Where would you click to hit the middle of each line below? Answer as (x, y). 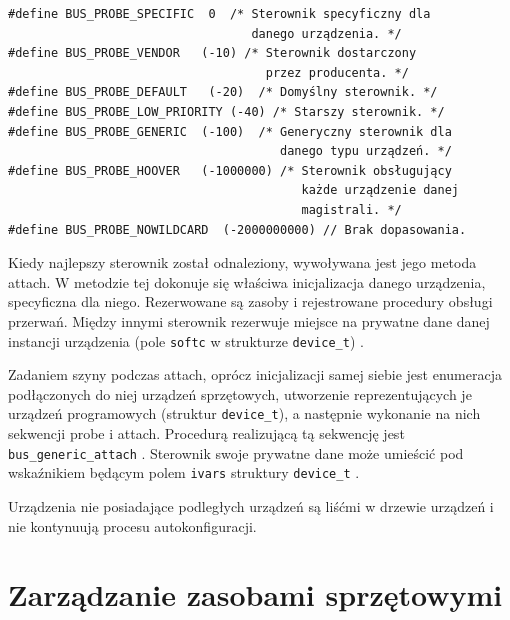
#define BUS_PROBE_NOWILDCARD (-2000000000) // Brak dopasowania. (237, 229)
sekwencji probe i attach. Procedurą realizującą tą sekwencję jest (206, 433)
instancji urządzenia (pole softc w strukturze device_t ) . (186, 340)
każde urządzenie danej (380, 190)
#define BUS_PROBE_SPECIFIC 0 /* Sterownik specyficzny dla (219, 14)
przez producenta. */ (337, 72)
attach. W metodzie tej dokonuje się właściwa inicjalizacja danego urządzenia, (247, 281)
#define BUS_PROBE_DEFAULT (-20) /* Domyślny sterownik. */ (223, 92)
